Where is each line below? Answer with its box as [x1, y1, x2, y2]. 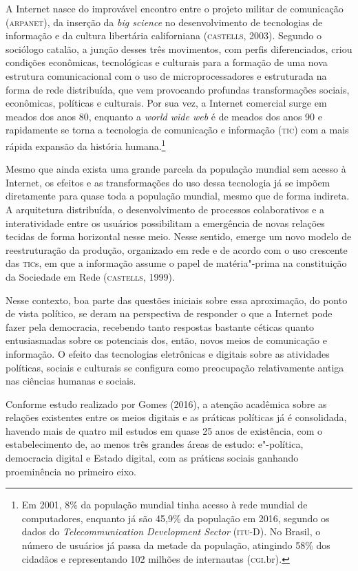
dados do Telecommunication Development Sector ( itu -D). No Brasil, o [21, 524, 321, 539]
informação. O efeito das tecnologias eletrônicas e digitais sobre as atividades [6, 346, 330, 360]
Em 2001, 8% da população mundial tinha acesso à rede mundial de [21, 497, 308, 512]
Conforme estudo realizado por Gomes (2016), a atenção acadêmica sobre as [6, 396, 327, 411]
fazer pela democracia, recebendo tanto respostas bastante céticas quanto [6, 319, 315, 334]
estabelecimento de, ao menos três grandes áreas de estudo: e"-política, [6, 437, 304, 451]
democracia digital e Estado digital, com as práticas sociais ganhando [6, 451, 299, 465]
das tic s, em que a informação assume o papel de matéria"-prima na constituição [6, 256, 347, 270]
